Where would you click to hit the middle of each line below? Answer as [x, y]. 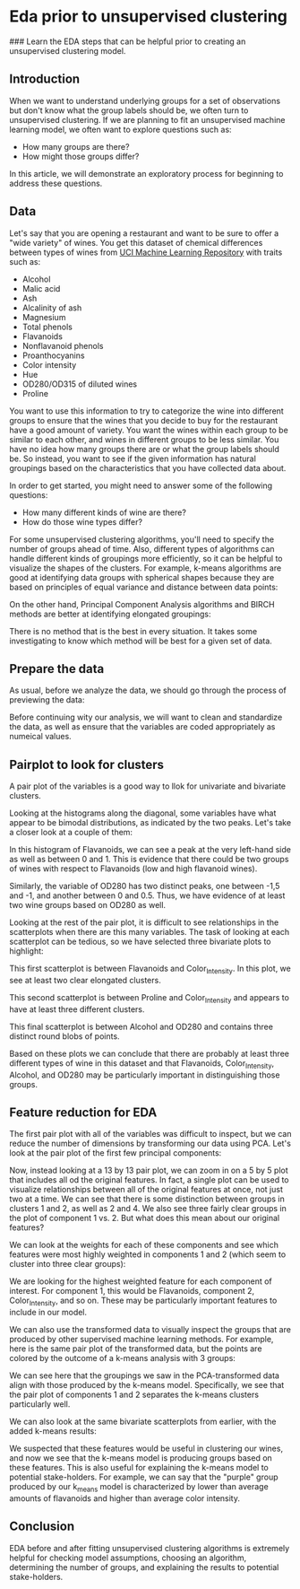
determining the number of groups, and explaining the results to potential [144, 1567]
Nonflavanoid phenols [63, 345]
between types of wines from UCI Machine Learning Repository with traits [146, 252]
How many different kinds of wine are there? [104, 512]
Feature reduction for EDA [83, 1112]
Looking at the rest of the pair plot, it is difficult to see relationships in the [144, 922]
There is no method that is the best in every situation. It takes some [133, 631]
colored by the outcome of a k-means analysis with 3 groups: [122, 1358]
